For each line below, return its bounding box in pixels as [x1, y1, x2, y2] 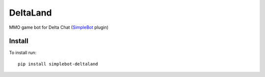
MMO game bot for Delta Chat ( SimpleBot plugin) [9, 24, 109, 30]
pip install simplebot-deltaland [18, 61, 98, 67]
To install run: [9, 50, 37, 56]
